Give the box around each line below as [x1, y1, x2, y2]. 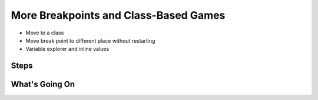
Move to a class [25, 29, 64, 36]
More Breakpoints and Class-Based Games [11, 9, 226, 22]
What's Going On [11, 80, 75, 89]
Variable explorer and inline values [25, 46, 110, 53]
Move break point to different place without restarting [25, 37, 155, 44]
